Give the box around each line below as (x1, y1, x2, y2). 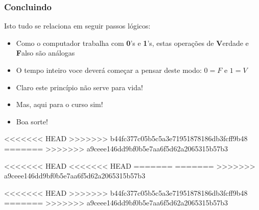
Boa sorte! (16, 116, 48, 126)
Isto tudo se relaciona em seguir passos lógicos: (4, 20, 151, 31)
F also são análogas (16, 47, 75, 58)
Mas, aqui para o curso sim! (16, 99, 103, 110)
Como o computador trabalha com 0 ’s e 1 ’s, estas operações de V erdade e (16, 37, 249, 48)
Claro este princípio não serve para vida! (16, 82, 143, 92)
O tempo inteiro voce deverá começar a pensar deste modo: (16, 65, 202, 75)
